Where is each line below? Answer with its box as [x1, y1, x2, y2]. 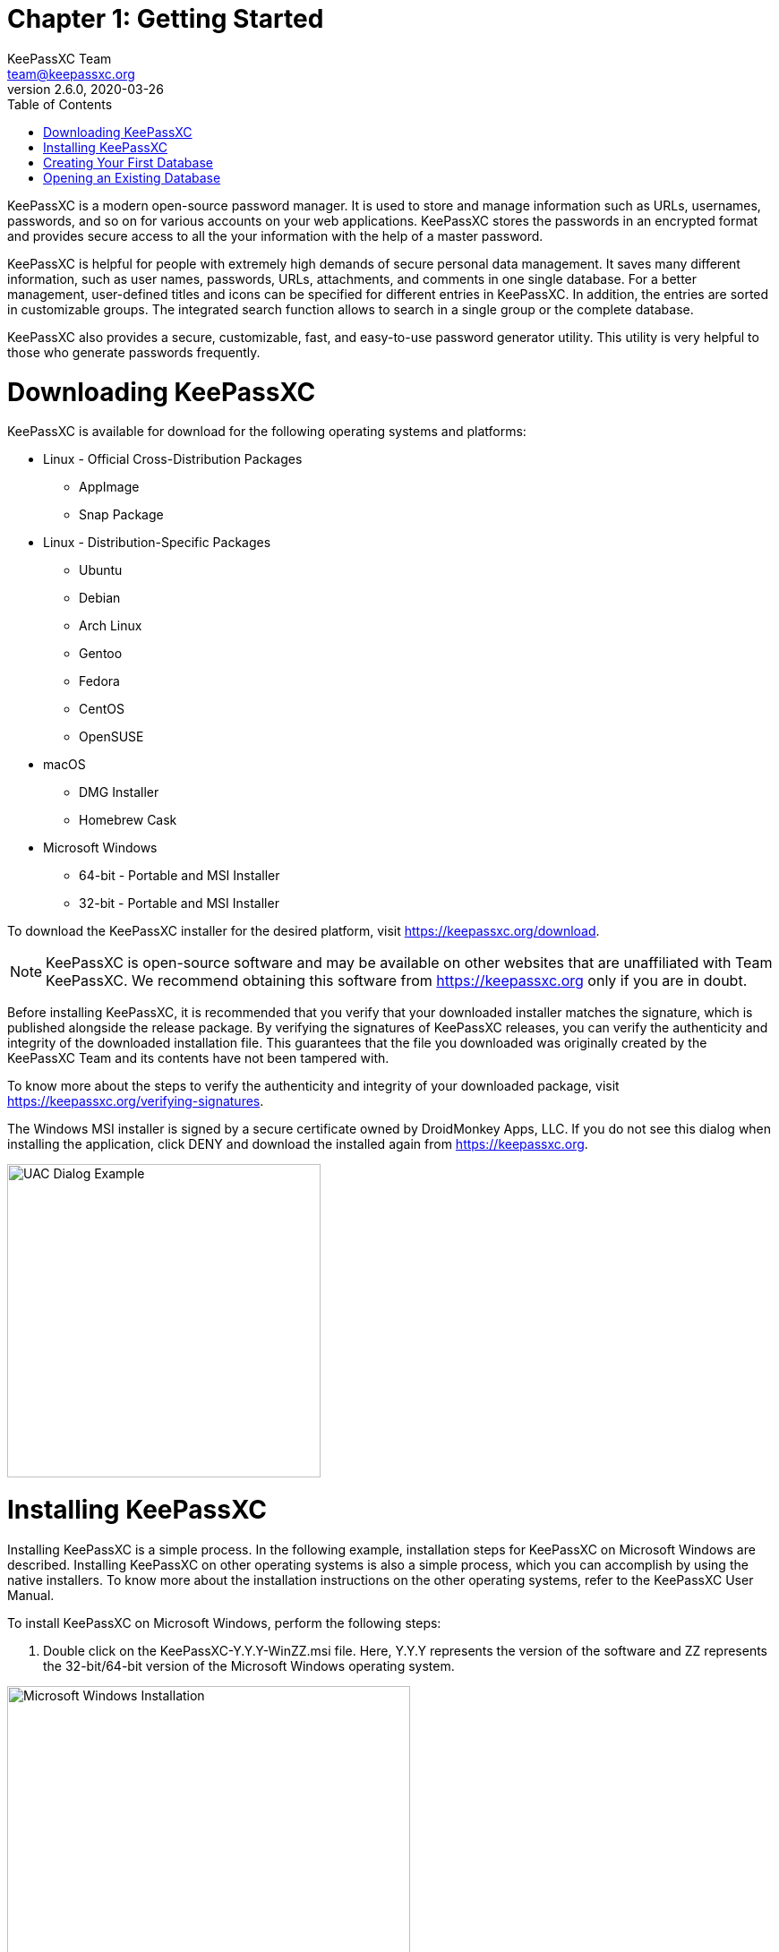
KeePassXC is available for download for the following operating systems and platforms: [7, 424, 526, 440]
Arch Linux [79, 618, 142, 634]
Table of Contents [7, 96, 113, 112]
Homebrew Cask [79, 812, 177, 828]
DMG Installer [79, 784, 159, 800]
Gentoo [79, 646, 123, 662]
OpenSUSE [79, 729, 144, 745]
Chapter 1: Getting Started [7, 4, 324, 34]
